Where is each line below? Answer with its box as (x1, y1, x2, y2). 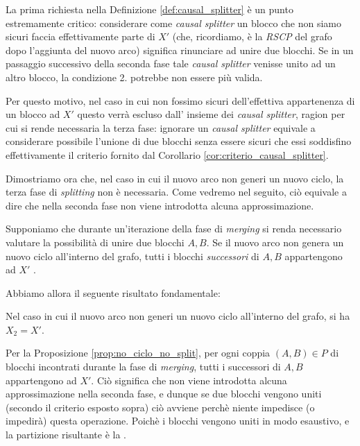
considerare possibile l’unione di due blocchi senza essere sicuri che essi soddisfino (6, 134, 352, 148)
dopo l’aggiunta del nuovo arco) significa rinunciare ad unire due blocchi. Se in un (6, 42, 354, 57)
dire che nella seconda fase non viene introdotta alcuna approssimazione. (6, 198, 314, 212)
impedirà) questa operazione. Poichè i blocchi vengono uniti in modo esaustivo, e (6, 413, 350, 428)
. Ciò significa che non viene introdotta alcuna (91, 372, 287, 387)
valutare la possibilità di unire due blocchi (6, 234, 185, 249)
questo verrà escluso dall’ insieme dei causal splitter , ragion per (77, 107, 345, 121)
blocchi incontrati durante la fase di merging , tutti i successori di (6, 359, 281, 374)
